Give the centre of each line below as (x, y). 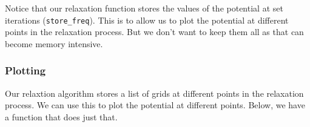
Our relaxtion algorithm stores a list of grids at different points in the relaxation (154, 93)
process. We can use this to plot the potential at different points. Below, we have (155, 105)
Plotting (25, 70)
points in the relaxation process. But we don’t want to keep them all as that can (154, 32)
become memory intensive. (54, 43)
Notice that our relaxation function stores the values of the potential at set (144, 8)
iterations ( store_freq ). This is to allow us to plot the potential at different (147, 20)
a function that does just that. (61, 116)
